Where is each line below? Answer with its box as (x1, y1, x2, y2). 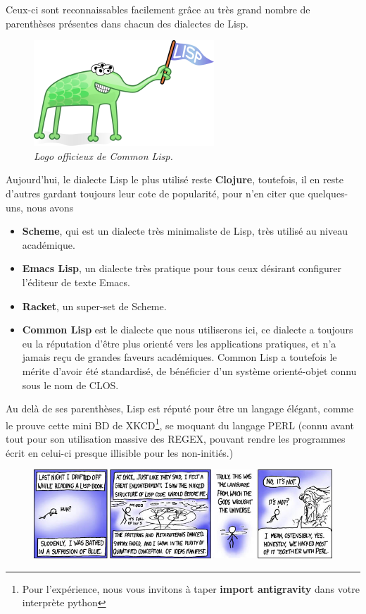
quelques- (308, 185, 348, 200)
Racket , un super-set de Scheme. (22, 298, 167, 313)
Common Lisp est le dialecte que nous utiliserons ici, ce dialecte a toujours (22, 322, 353, 337)
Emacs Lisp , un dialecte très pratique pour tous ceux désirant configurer (22, 261, 341, 276)
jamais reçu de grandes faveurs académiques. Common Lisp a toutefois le (22, 350, 337, 364)
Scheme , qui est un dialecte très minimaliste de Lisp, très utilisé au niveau (22, 223, 348, 238)
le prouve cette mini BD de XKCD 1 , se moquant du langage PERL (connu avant (6, 415, 354, 432)
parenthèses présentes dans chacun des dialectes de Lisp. (6, 16, 249, 30)
